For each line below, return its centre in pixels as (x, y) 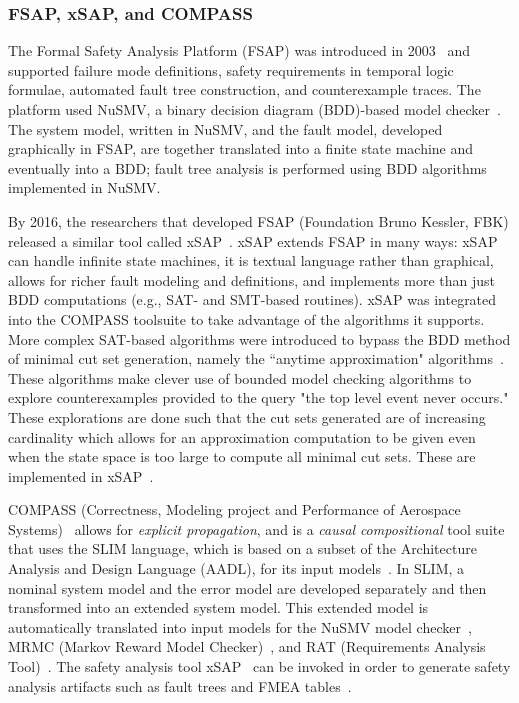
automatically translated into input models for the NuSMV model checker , (240, 626)
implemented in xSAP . (81, 475)
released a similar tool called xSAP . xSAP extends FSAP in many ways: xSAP (253, 240)
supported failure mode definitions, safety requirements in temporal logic (231, 69)
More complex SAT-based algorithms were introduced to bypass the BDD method (259, 338)
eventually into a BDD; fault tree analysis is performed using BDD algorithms (247, 167)
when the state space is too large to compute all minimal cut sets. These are (242, 456)
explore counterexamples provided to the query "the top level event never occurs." (258, 397)
